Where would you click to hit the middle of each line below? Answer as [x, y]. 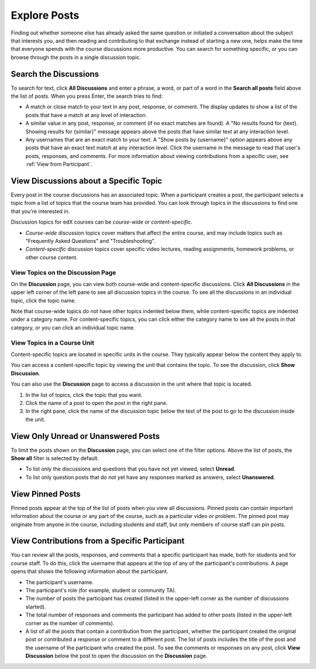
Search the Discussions [55, 74]
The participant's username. [59, 582]
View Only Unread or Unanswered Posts [85, 436]
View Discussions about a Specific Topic [87, 181]
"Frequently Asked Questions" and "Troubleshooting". [90, 241]
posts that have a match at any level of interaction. [86, 115]
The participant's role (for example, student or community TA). [101, 590]
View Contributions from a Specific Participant [98, 541]
